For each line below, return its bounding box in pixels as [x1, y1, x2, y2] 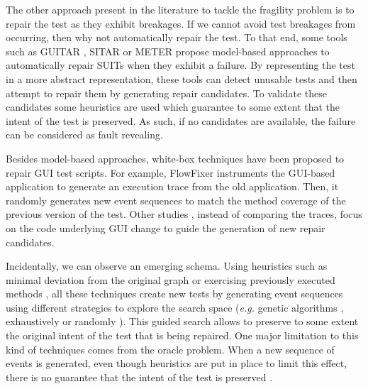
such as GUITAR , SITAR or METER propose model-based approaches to [6, 43, 330, 58]
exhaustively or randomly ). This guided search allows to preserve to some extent [6, 314, 359, 329]
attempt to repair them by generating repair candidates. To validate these [6, 85, 328, 100]
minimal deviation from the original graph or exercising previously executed [6, 272, 335, 287]
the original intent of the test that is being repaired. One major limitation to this [6, 328, 359, 343]
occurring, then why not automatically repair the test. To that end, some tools [6, 30, 347, 45]
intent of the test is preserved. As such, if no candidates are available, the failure [6, 113, 356, 128]
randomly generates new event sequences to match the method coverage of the [6, 192, 346, 207]
